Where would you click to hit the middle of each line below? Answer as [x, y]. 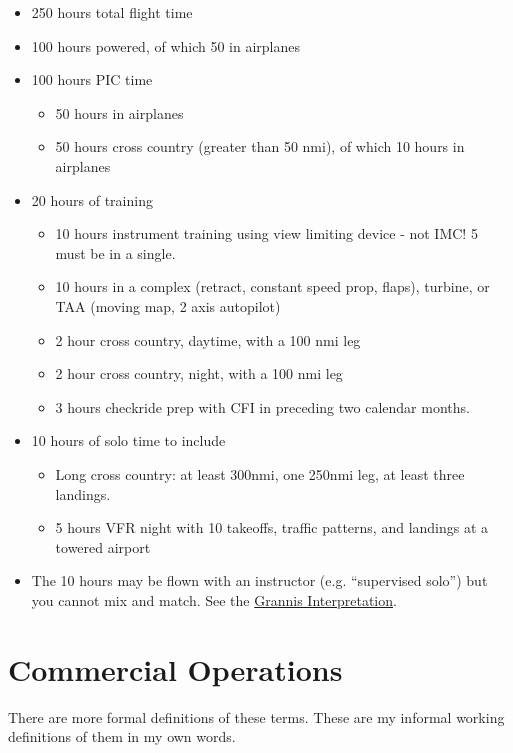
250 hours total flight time [112, 12]
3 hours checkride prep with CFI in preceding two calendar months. [262, 406]
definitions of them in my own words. [122, 736]
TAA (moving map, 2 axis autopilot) [168, 305]
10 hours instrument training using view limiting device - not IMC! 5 [266, 233]
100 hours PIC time [92, 79]
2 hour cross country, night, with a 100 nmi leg [199, 373]
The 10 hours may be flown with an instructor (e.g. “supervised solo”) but [259, 580]
